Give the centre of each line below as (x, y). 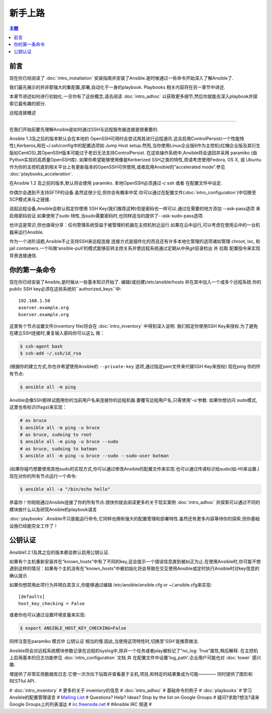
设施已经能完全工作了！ (33, 526)
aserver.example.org (44, 307)
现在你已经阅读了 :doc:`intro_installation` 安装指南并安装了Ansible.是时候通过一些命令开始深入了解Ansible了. (121, 78)
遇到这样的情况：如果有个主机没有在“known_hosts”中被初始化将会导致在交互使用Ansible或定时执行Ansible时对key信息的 (134, 569)
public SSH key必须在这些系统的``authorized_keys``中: (65, 289)
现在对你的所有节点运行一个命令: (43, 476)
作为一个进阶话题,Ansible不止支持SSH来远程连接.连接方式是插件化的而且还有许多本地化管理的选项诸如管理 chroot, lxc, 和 (135, 242)
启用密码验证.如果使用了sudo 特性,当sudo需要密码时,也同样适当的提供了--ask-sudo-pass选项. (107, 216)
